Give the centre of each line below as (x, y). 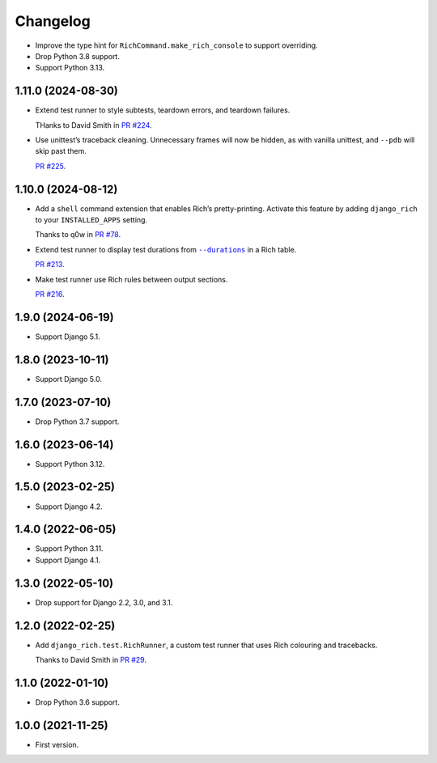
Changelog (53, 21)
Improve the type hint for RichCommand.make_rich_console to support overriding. (177, 45)
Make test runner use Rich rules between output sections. (132, 279)
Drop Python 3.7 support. (77, 422)
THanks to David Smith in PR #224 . (94, 125)
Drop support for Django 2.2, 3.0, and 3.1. (104, 602)
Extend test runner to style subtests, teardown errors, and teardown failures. (163, 110)
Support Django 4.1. (68, 560)
